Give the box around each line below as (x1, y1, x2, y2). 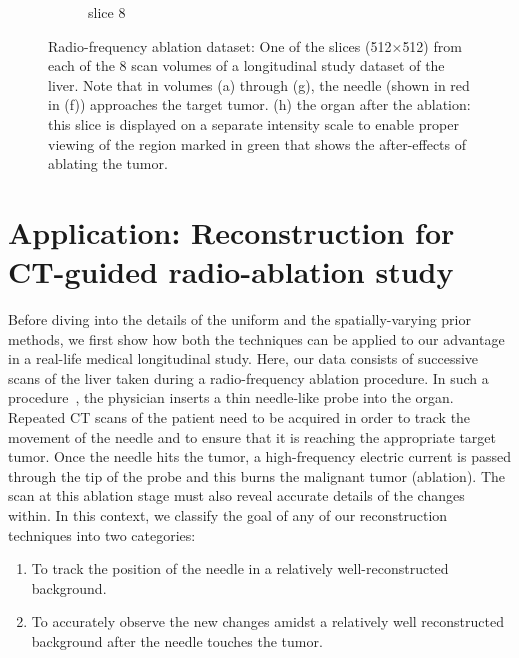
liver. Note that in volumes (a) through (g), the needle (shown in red (48, 74, 470, 95)
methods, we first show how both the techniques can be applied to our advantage (8, 328, 505, 349)
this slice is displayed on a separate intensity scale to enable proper (48, 113, 459, 134)
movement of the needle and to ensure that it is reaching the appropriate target (8, 426, 496, 447)
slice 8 (88, 2, 126, 22)
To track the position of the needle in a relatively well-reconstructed (31, 558, 449, 579)
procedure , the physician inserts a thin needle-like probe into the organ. (8, 387, 454, 408)
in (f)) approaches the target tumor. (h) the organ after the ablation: (48, 94, 471, 115)
